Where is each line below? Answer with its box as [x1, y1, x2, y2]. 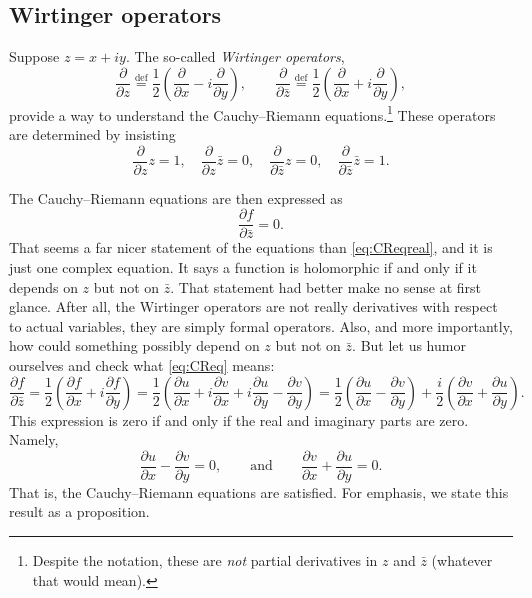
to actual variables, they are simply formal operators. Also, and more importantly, [9, 315, 513, 336]
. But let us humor [352, 335, 466, 356]
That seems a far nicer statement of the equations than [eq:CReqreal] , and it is [9, 237, 493, 258]
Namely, [9, 429, 59, 450]
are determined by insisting [9, 124, 176, 145]
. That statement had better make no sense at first [170, 276, 481, 297]
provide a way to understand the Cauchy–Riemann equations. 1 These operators [9, 101, 496, 125]
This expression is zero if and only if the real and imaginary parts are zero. [9, 409, 469, 430]
